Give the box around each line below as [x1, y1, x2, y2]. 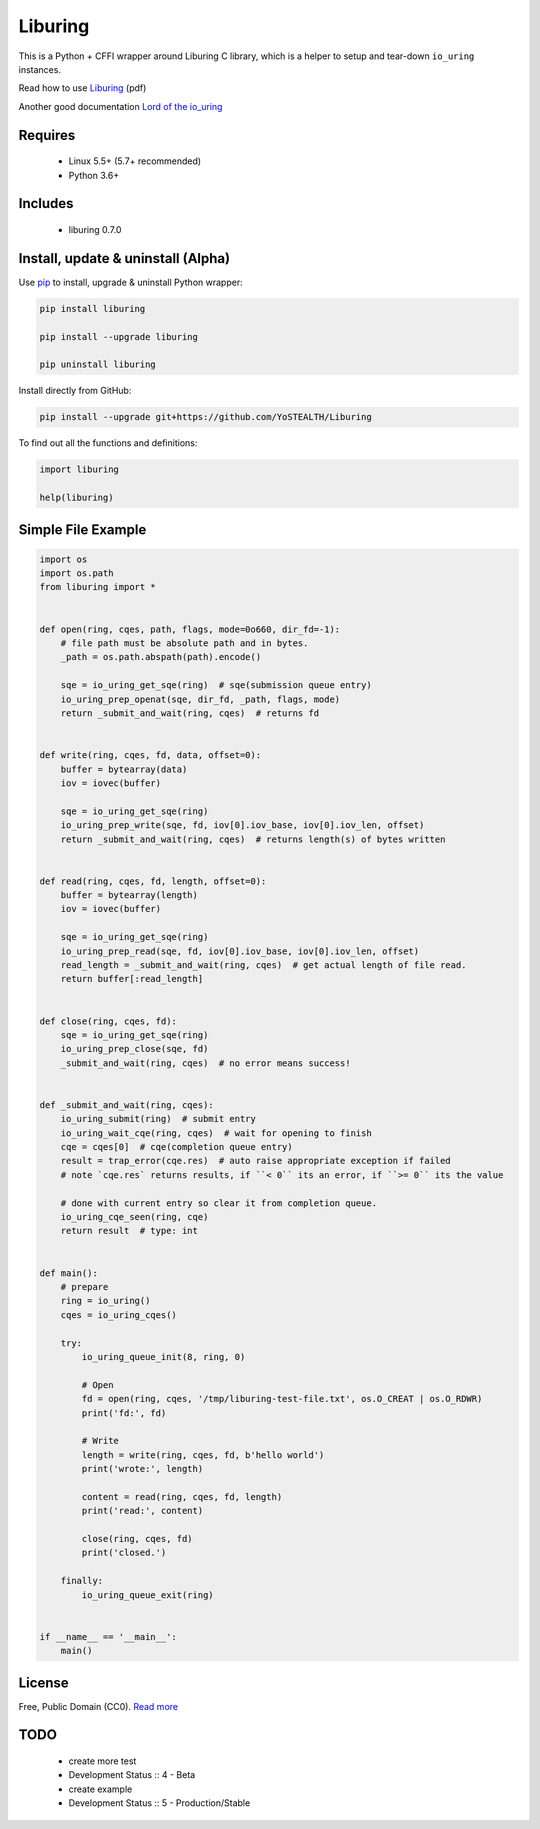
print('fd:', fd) [81, 1407, 167, 1419]
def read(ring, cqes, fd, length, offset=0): [39, 875, 267, 887]
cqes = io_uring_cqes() [60, 1309, 177, 1320]
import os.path [39, 568, 114, 579]
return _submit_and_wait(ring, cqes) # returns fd [60, 707, 320, 719]
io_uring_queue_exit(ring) [81, 1589, 214, 1600]
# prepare [60, 1281, 109, 1292]
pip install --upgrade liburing [39, 331, 199, 342]
